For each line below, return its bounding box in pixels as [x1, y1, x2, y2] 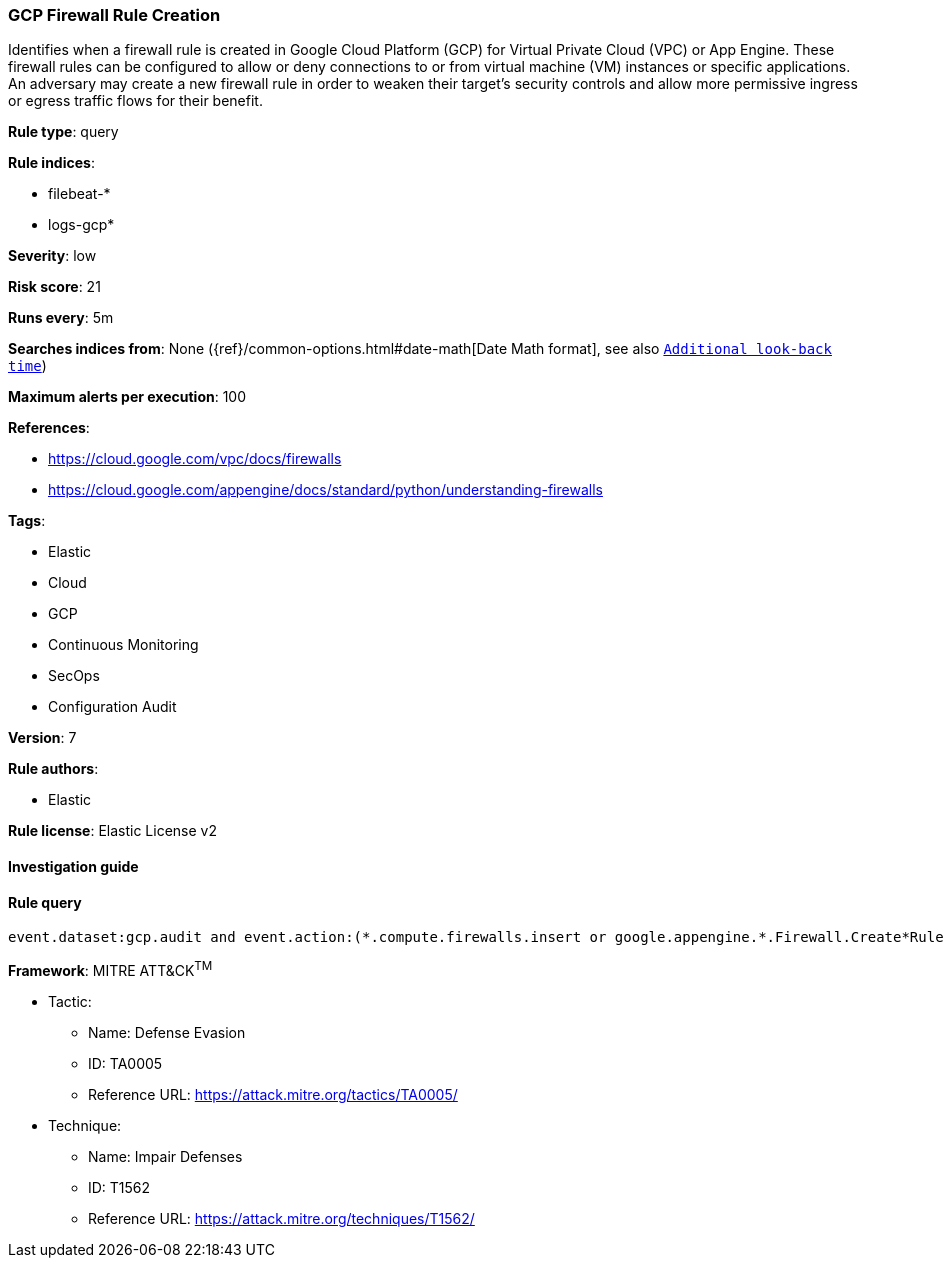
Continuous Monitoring [48, 636, 199, 654]
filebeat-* [48, 185, 111, 203]
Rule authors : [8, 760, 99, 778]
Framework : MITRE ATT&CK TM [8, 959, 213, 979]
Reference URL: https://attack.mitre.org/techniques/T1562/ [88, 1209, 475, 1227]
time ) [8, 357, 47, 375]
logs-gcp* [48, 216, 115, 234]
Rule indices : [8, 154, 95, 172]
